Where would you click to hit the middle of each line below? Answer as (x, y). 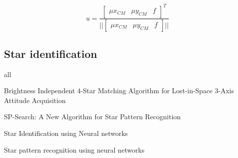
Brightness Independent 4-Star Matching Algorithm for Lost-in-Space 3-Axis (119, 91)
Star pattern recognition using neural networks (74, 149)
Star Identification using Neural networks (66, 133)
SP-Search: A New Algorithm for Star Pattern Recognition (93, 117)
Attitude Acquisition (35, 100)
